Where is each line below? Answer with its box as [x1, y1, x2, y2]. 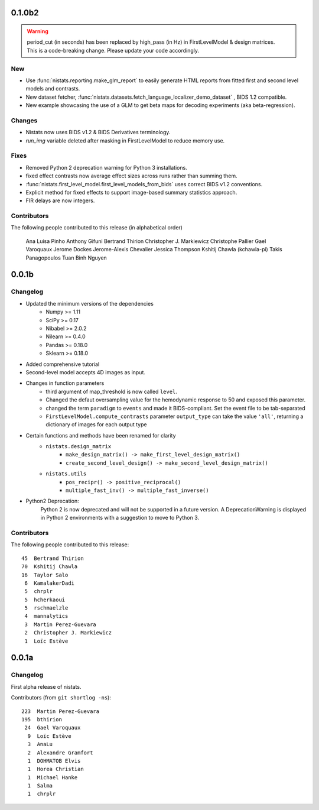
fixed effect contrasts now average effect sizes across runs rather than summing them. [25, 172, 237, 180]
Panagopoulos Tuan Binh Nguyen [25, 254, 108, 261]
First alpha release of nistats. [11, 683, 82, 690]
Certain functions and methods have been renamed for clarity [25, 432, 177, 439]
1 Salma [27, 782, 53, 789]
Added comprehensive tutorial [25, 361, 100, 368]
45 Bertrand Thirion [21, 555, 84, 562]
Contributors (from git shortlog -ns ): [11, 694, 112, 701]
